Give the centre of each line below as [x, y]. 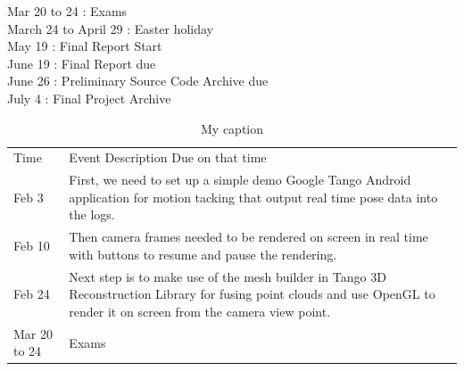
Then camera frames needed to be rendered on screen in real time [249, 237]
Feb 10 [32, 246]
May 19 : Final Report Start [85, 46]
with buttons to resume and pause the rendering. [203, 254]
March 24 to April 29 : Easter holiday [111, 28]
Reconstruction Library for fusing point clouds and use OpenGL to [252, 294]
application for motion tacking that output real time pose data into [253, 197]
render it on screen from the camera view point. [200, 311]
